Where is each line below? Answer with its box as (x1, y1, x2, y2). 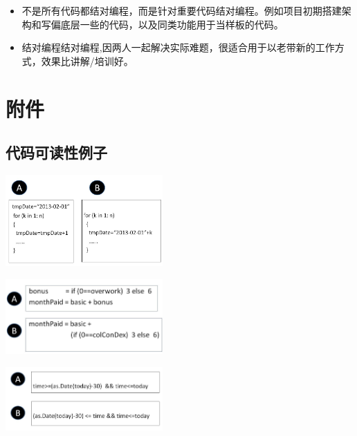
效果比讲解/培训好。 (41, 53, 134, 68)
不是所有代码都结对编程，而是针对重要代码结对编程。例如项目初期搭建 (21, 3, 342, 17)
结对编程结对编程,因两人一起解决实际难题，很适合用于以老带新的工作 (21, 40, 335, 55)
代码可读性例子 (6, 142, 107, 163)
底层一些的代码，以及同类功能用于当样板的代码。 (60, 17, 284, 31)
